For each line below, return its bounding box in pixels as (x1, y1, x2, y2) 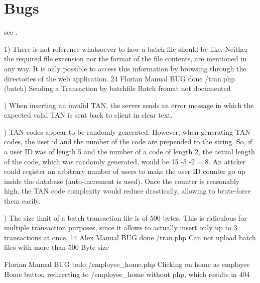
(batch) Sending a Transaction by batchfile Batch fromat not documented (4, 83, 231, 93)
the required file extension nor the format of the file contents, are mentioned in (4, 53, 246, 64)
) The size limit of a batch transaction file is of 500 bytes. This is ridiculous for (4, 212, 247, 223)
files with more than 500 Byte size (4, 242, 109, 252)
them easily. (4, 196, 41, 206)
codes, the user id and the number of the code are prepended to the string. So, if (4, 136, 252, 147)
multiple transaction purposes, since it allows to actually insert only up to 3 (4, 222, 237, 233)
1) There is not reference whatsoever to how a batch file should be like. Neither (4, 43, 248, 54)
